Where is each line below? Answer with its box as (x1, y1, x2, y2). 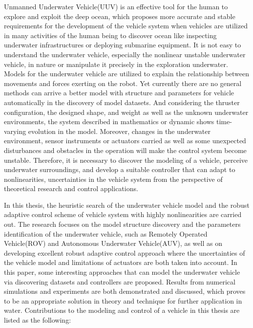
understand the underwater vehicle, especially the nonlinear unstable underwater (4, 49, 246, 59)
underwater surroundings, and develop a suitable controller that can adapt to (4, 164, 235, 175)
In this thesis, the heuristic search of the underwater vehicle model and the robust (4, 199, 250, 210)
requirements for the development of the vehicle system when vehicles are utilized (4, 21, 248, 31)
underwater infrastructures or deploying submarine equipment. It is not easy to (4, 40, 241, 50)
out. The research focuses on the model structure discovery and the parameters (4, 219, 241, 229)
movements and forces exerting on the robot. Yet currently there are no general (4, 78, 242, 88)
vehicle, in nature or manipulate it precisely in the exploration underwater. (4, 59, 228, 69)
